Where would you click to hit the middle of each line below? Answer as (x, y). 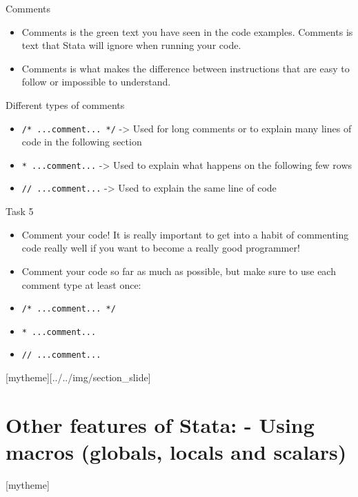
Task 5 (20, 211)
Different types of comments (65, 104)
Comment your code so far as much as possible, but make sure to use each (179, 271)
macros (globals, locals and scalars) (176, 452)
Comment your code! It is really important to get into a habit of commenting (185, 234)
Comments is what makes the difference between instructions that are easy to (186, 68)
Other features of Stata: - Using (160, 424)
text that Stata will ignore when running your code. (131, 45)
